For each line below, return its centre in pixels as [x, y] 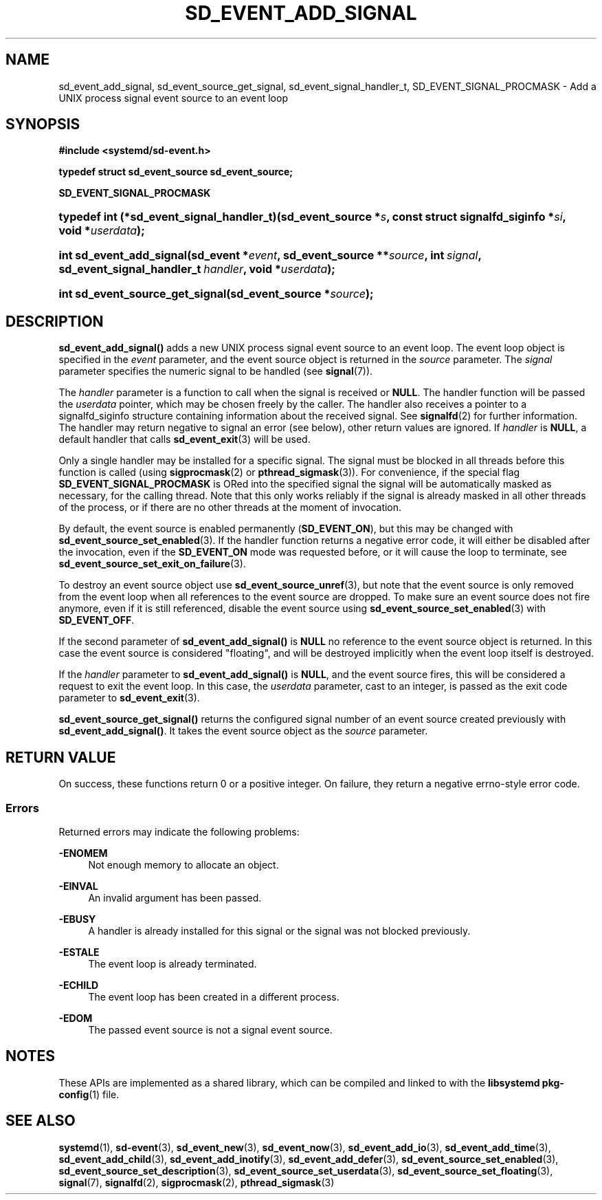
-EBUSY [77, 919]
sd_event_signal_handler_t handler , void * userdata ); [197, 269]
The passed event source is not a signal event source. [210, 1029]
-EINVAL [78, 886]
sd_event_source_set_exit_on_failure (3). [152, 564]
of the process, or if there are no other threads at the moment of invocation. [230, 508]
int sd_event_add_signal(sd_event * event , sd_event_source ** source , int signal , [270, 255]
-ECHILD [79, 985]
